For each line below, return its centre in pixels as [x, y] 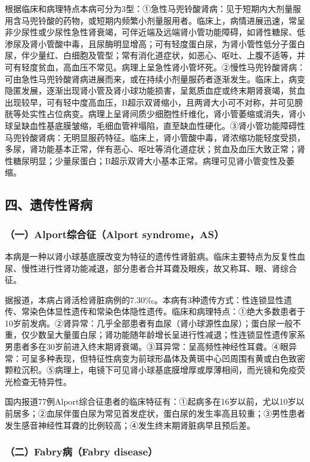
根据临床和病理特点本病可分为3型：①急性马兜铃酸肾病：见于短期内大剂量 [149, 8]
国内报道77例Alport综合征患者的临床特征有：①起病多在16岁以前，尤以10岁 [151, 401]
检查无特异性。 [42, 381]
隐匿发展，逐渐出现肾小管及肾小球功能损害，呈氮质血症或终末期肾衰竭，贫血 [155, 90]
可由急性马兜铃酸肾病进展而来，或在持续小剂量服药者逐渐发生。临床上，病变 [155, 78]
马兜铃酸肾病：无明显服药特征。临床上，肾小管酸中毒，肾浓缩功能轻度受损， [155, 137]
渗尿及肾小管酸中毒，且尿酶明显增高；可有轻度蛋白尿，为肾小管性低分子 [147, 43]
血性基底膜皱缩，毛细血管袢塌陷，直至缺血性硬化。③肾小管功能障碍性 [167, 125]
